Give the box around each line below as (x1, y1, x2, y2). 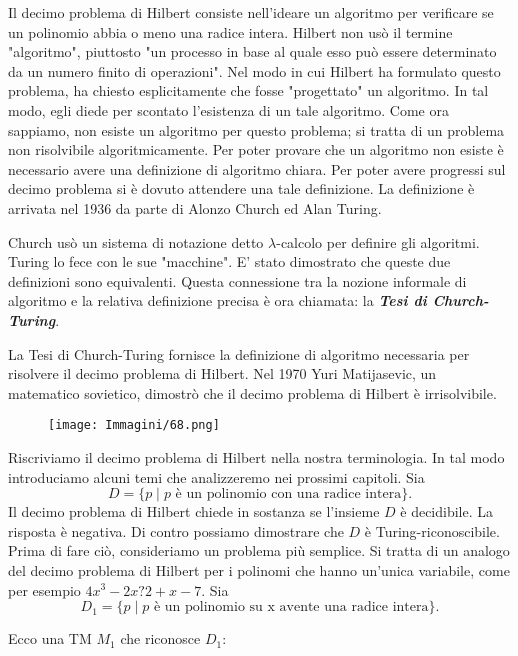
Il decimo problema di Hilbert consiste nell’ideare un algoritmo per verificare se (8, 2, 494, 22)
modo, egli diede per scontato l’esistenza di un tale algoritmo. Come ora (8, 99, 449, 120)
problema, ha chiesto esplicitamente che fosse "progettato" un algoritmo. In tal (8, 80, 489, 101)
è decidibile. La (400, 501, 494, 522)
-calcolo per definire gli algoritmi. (276, 231, 480, 252)
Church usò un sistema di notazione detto (8, 231, 264, 252)
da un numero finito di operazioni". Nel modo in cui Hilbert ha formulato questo (8, 60, 501, 81)
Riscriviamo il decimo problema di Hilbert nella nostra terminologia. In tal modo (8, 446, 505, 467)
